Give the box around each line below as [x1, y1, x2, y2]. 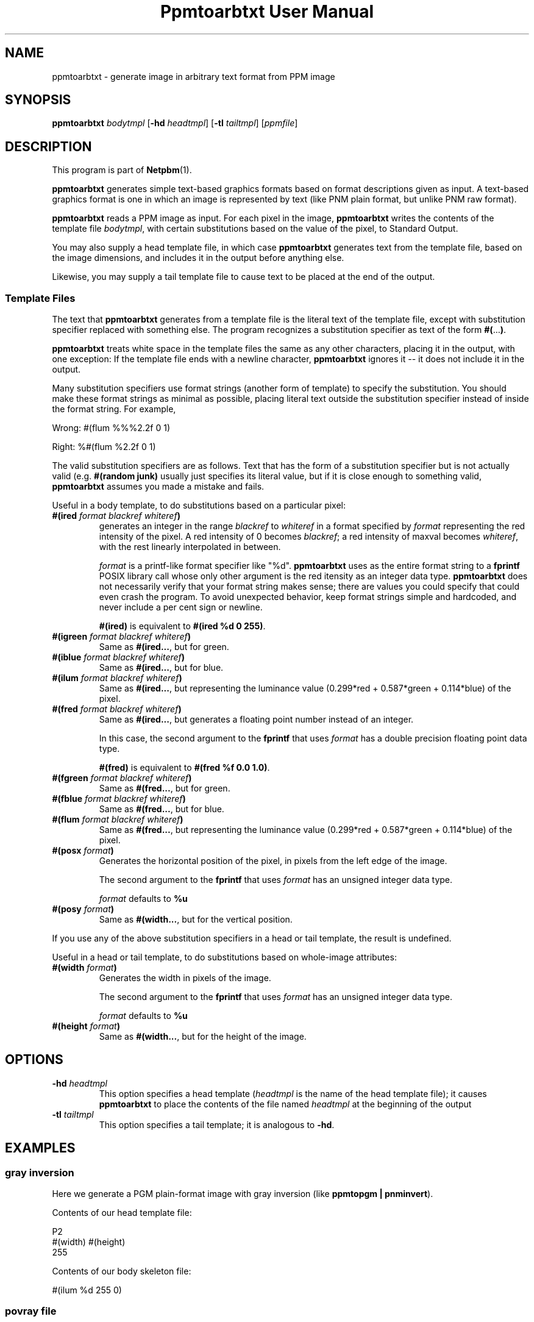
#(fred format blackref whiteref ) [52, 704, 182, 715]
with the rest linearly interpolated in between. [99, 541, 281, 552]
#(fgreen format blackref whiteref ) [52, 773, 192, 784]
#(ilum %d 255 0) [52, 1285, 122, 1296]
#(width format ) [52, 962, 117, 973]
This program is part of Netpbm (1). [52, 165, 192, 176]
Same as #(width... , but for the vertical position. [99, 914, 293, 925]
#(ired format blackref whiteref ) [52, 510, 180, 521]
